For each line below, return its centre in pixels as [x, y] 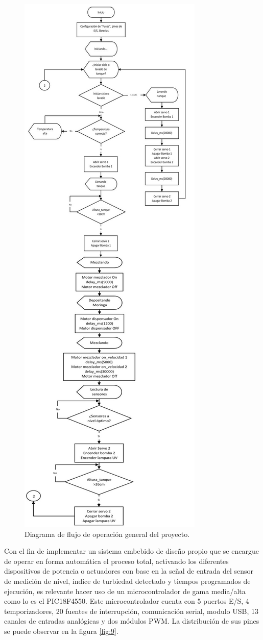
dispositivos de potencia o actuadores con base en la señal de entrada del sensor [129, 571]
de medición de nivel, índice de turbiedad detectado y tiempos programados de [127, 581]
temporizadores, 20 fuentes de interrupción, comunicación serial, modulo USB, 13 [131, 611]
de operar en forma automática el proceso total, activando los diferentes [116, 561]
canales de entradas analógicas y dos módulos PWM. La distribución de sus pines [132, 621]
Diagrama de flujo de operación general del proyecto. [107, 534]
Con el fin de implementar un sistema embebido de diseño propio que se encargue [131, 551]
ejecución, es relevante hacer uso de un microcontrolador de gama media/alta [125, 591]
